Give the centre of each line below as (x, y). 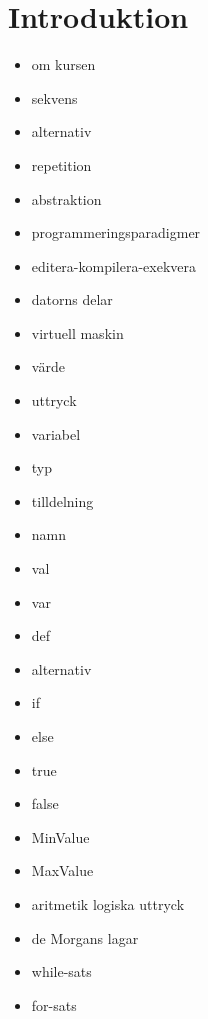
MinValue (60, 836)
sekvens (54, 97)
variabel (56, 433)
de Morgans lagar (85, 937)
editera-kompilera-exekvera (114, 265)
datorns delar (72, 299)
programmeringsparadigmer (116, 232)
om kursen (63, 64)
